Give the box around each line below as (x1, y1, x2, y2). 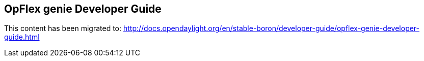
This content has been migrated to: (4, 24, 122, 33)
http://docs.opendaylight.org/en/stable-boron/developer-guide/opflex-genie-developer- (123, 24, 420, 33)
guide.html (4, 33, 40, 42)
